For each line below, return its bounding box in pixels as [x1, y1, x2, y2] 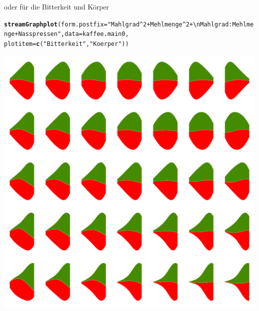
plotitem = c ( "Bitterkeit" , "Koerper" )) [4, 40, 129, 47]
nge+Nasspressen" [4, 30, 61, 38]
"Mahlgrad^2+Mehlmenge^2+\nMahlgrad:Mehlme [107, 20, 254, 28]
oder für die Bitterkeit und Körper [4, 1, 109, 11]
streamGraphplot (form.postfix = [4, 20, 108, 28]
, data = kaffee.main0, [61, 30, 129, 38]
